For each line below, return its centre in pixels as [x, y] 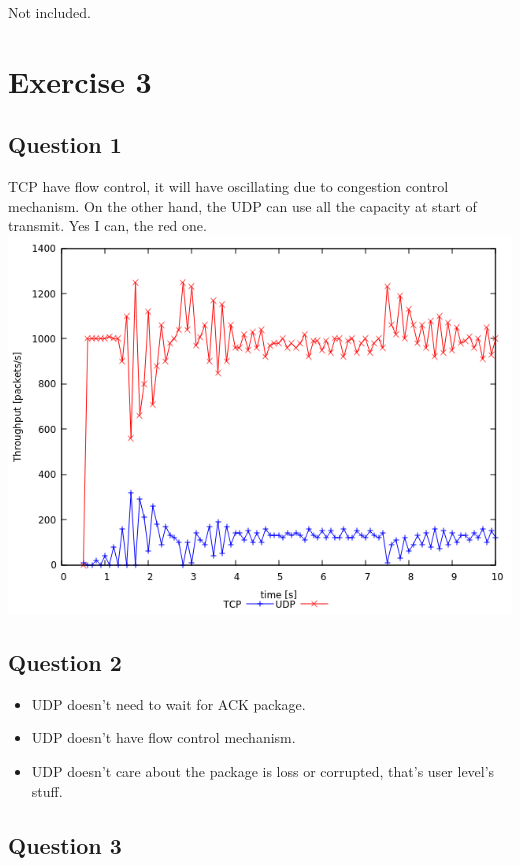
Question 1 [65, 144]
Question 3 [65, 844]
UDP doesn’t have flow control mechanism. [163, 737]
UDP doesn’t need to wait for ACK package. [168, 703]
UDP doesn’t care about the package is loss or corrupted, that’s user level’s [263, 770]
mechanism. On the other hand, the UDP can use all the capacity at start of [242, 205]
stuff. [47, 790]
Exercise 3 [80, 80]
